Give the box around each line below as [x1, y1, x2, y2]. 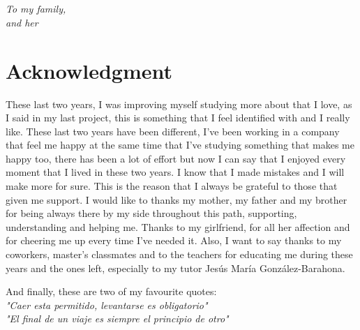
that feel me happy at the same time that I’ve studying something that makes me [6, 137, 354, 152]
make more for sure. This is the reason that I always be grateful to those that [6, 179, 338, 193]
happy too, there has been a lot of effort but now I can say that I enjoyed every [6, 151, 346, 165]
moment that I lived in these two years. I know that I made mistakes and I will [6, 165, 345, 179]
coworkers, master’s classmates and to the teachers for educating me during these [6, 247, 353, 262]
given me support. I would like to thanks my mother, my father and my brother [6, 192, 347, 207]
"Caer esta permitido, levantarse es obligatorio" [6, 297, 208, 312]
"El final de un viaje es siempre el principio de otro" [6, 311, 229, 326]
